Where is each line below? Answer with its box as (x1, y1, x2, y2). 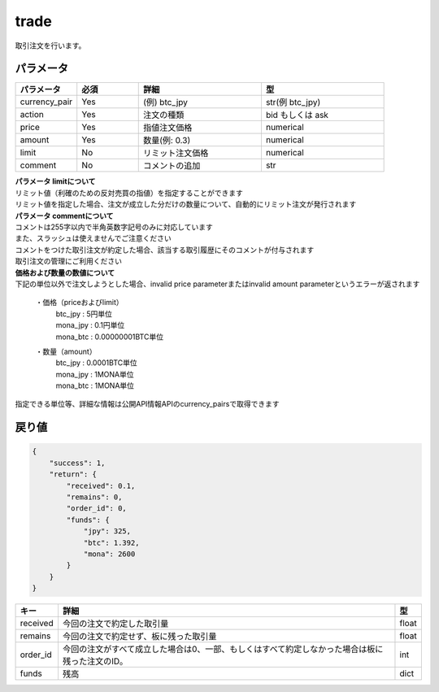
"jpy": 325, (83, 527, 132, 536)
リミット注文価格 (142, 147, 209, 159)
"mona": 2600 (83, 550, 136, 559)
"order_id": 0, (66, 504, 128, 513)
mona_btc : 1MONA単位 (55, 381, 134, 390)
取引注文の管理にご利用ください (15, 256, 122, 266)
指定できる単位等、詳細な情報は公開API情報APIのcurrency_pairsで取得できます (15, 399, 280, 409)
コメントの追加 (142, 160, 201, 172)
